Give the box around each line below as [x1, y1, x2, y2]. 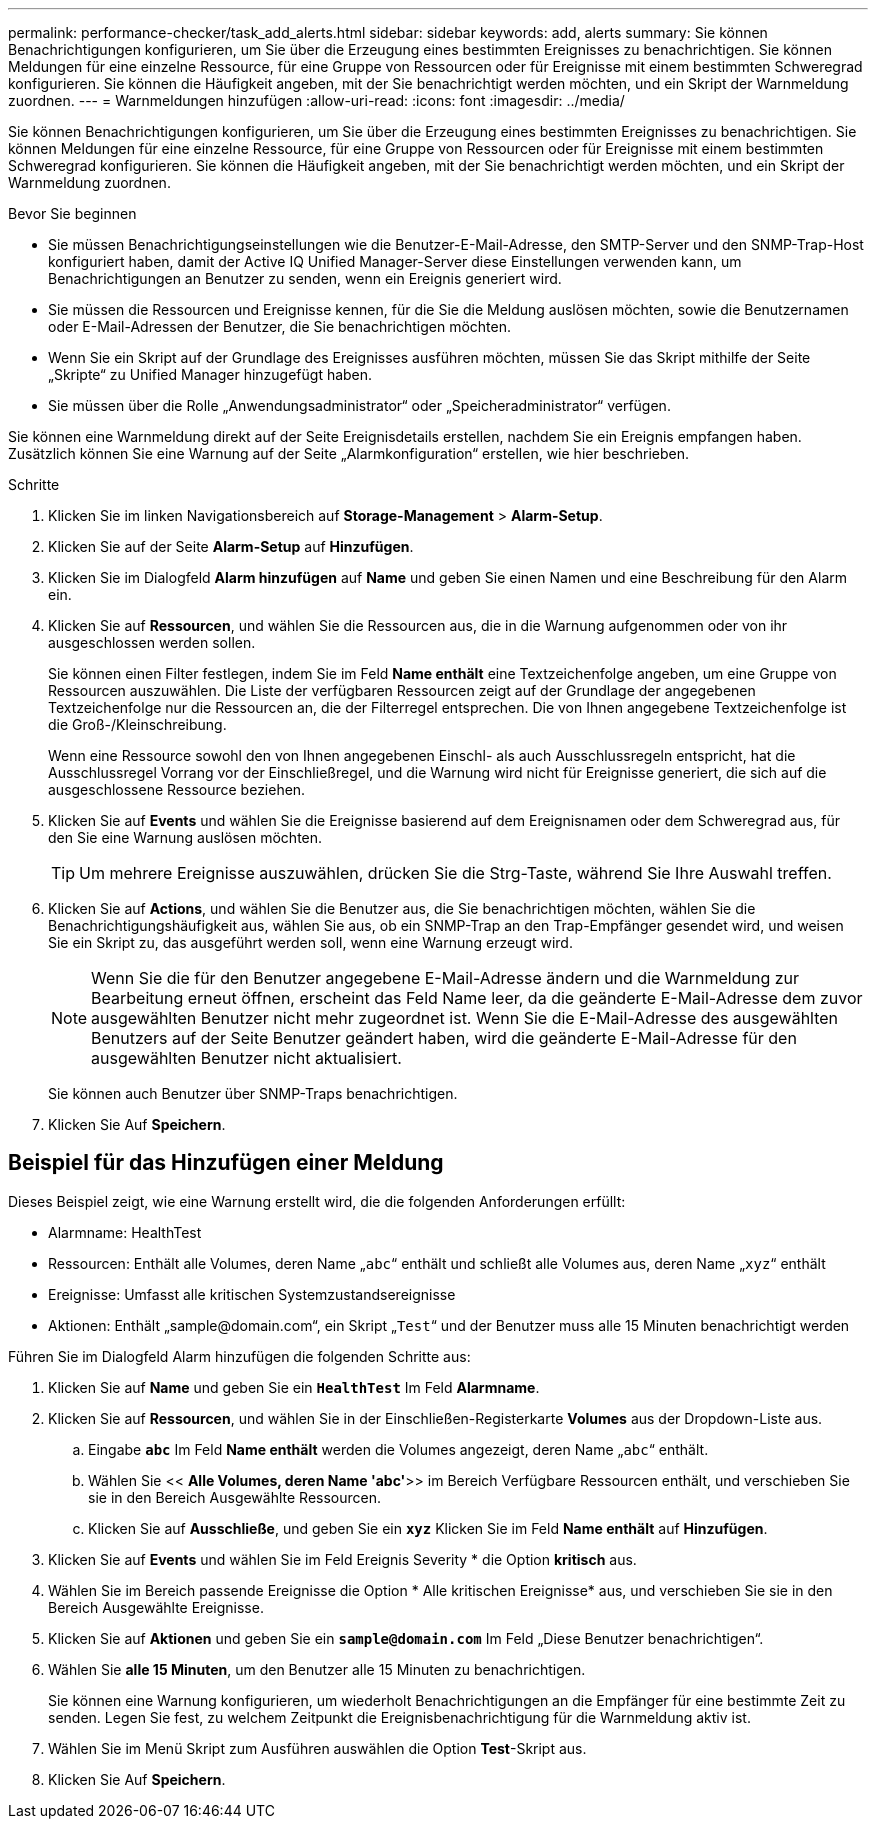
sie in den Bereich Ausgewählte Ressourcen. [88, 1488, 382, 1506]
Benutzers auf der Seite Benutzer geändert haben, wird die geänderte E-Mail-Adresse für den [91, 1028, 797, 1048]
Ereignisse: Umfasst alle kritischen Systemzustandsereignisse [48, 1285, 456, 1303]
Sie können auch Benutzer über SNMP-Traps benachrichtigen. [48, 1085, 458, 1102]
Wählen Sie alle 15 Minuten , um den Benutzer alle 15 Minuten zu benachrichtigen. [48, 1660, 586, 1678]
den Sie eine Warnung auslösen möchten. [48, 829, 323, 846]
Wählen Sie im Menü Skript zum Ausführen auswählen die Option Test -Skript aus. [48, 1739, 587, 1757]
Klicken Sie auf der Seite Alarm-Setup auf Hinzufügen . [48, 538, 414, 555]
